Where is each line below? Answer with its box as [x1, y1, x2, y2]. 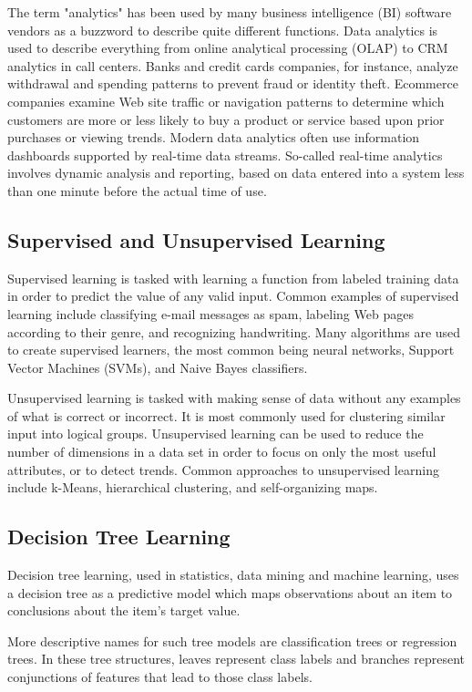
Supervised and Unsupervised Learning [7, 225, 385, 253]
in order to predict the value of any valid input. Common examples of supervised [7, 286, 459, 305]
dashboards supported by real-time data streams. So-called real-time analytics [7, 145, 443, 164]
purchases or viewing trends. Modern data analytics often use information [7, 128, 420, 147]
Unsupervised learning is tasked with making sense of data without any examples [7, 388, 461, 408]
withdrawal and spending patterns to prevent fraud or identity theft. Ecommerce [7, 74, 458, 93]
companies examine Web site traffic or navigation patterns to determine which [7, 91, 445, 110]
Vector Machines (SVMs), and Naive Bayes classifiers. [7, 357, 308, 377]
